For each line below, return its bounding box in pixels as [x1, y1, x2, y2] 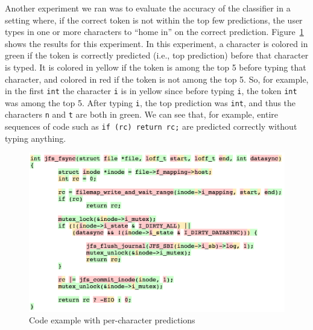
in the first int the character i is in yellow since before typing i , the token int [5, 84, 297, 97]
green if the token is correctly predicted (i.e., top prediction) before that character [5, 49, 309, 62]
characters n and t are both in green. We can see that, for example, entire [5, 108, 278, 121]
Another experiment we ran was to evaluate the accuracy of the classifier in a [5, 2, 291, 14]
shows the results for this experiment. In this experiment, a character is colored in [5, 37, 308, 49]
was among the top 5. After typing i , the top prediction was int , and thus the [5, 96, 296, 109]
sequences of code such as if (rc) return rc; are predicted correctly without [5, 120, 297, 133]
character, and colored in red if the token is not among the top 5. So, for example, [5, 72, 309, 85]
